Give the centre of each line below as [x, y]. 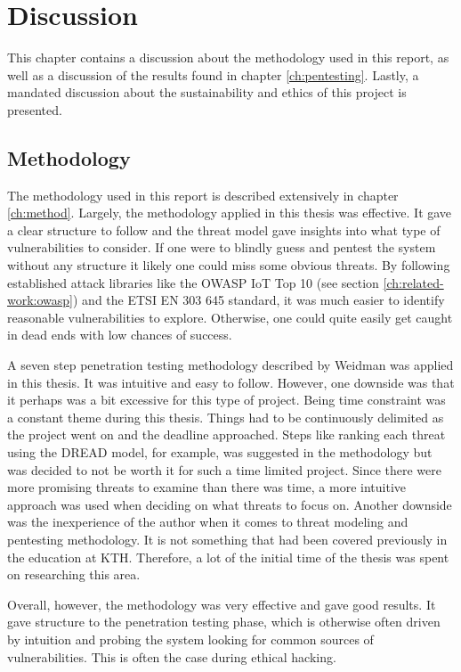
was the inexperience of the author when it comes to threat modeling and [208, 522]
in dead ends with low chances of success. [120, 335]
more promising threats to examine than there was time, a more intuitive [206, 487]
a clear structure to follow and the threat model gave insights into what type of [224, 229]
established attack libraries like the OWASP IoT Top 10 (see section [193, 282]
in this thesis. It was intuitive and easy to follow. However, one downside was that [231, 382]
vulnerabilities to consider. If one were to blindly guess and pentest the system [222, 247]
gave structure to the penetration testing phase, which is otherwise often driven [224, 622]
